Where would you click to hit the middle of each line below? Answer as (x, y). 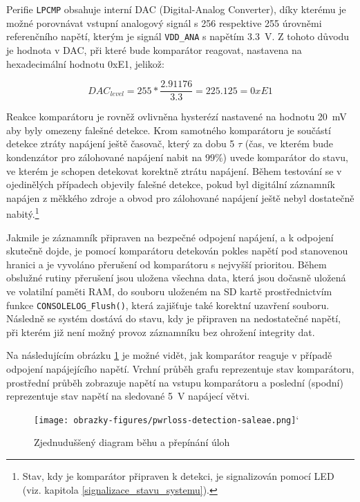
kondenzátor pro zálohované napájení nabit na (104, 157)
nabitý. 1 (23, 213)
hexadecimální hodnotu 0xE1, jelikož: (85, 63)
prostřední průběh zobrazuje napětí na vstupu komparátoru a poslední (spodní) (175, 382)
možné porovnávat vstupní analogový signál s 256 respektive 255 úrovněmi (164, 22)
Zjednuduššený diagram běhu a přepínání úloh (132, 442)
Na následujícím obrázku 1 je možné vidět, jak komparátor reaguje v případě (169, 355)
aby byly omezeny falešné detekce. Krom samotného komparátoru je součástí (169, 130)
